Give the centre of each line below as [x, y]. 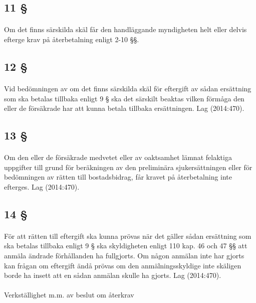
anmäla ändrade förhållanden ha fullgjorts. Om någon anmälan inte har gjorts [124, 256]
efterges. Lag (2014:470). [42, 186]
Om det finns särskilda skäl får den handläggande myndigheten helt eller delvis [125, 29]
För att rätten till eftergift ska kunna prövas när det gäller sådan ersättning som [128, 236]
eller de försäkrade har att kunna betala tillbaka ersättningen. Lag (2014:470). [124, 108]
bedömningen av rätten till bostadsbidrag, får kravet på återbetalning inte [118, 177]
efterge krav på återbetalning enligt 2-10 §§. [72, 39]
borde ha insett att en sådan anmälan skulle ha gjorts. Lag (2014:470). [113, 275]
